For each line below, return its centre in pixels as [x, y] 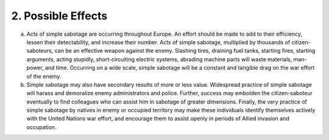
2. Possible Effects [59, 16]
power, [35, 68]
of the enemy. [44, 76]
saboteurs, [40, 51]
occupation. [41, 127]
